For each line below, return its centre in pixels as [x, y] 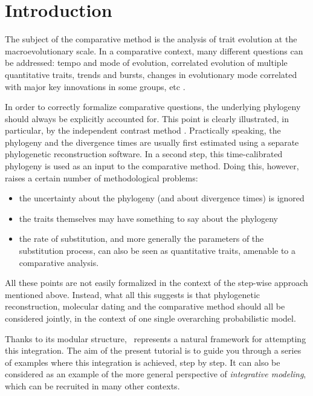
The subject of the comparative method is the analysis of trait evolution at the [151, 39]
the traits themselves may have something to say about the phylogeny [148, 218]
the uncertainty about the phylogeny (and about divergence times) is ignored [162, 198]
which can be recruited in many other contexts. [92, 385]
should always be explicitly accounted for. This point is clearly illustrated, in [147, 118]
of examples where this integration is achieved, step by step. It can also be [143, 362]
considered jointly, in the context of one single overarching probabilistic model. [150, 318]
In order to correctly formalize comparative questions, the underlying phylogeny [153, 107]
